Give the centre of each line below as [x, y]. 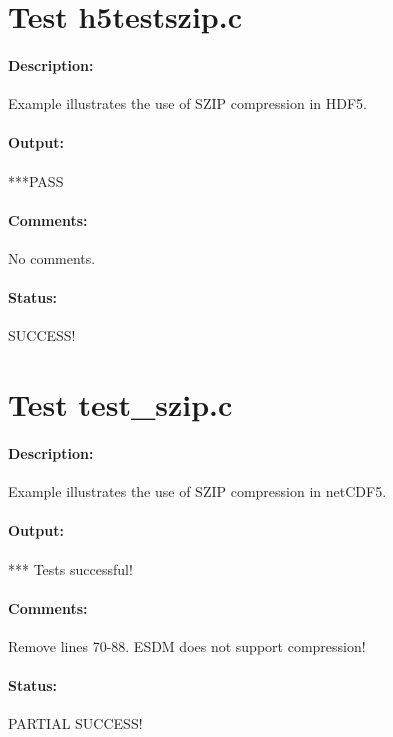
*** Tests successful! [70, 568]
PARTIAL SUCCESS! [75, 723]
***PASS [36, 180]
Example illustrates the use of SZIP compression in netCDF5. [197, 491]
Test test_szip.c [120, 404]
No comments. [52, 257]
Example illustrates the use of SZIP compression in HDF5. [188, 103]
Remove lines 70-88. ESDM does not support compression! [187, 645]
